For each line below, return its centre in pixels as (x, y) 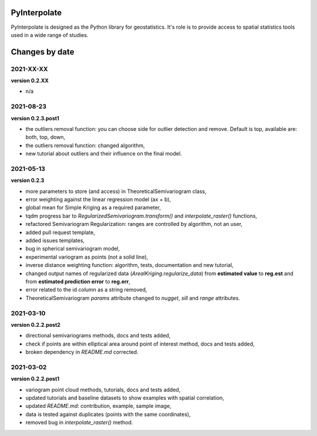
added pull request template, (60, 232)
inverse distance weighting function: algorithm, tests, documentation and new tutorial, (129, 265)
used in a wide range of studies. (50, 35)
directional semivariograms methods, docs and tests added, (98, 336)
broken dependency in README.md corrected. (82, 352)
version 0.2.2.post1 (35, 379)
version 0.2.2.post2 (36, 325)
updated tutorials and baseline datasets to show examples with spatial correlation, (125, 398)
